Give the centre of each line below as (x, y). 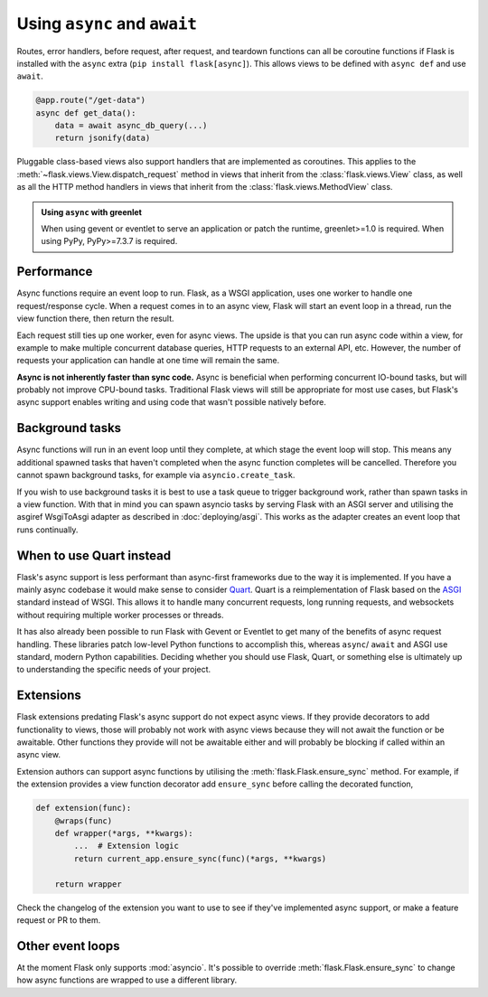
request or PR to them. (59, 920)
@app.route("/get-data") (91, 100)
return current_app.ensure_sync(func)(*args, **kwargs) (200, 858)
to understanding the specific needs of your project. (114, 670)
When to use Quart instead (94, 555)
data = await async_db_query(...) (131, 126)
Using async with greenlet (91, 212)
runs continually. (47, 530)
